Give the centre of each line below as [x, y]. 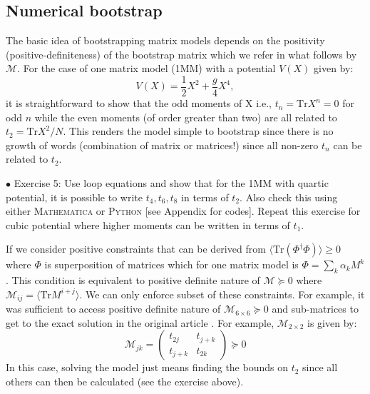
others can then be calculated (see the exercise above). [125, 382]
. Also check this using [289, 197]
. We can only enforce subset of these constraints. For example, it [222, 294]
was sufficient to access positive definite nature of [113, 309]
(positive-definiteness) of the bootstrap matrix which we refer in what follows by [181, 54]
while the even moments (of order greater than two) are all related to [186, 117]
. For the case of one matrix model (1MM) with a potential [147, 68]
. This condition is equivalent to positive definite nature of [133, 280]
